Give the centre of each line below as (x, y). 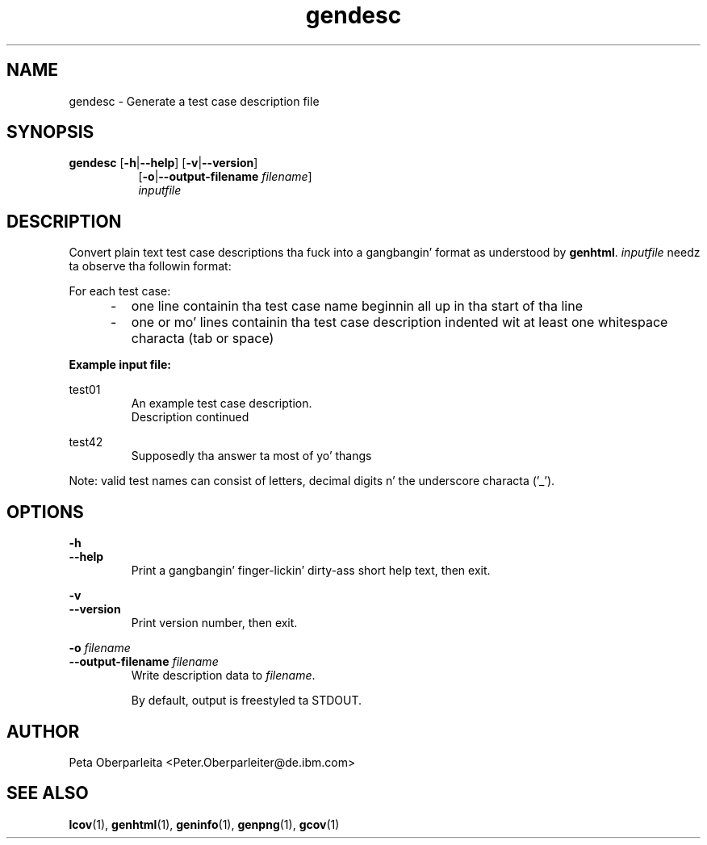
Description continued (190, 417)
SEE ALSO (48, 793)
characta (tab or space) (203, 339)
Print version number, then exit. (214, 623)
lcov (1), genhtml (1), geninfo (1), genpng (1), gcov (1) (204, 824)
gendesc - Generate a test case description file (194, 101)
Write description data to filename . (223, 676)
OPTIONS (45, 512)
